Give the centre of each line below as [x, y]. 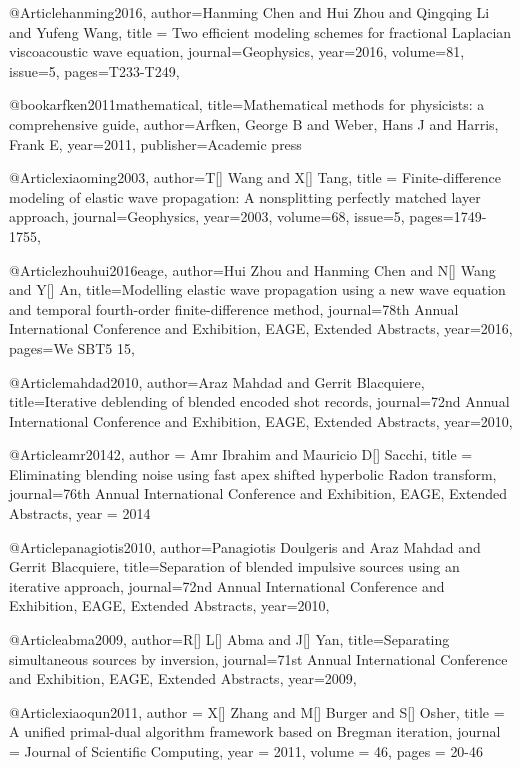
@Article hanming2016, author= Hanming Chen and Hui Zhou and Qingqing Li [249, 12]
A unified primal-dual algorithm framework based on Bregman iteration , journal [255, 731]
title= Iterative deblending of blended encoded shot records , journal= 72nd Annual [259, 401]
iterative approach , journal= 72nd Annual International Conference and [227, 585]
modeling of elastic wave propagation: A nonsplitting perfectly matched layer [245, 196]
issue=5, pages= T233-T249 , [94, 70]
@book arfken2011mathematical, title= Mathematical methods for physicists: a [247, 104]
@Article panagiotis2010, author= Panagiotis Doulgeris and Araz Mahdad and [245, 546]
